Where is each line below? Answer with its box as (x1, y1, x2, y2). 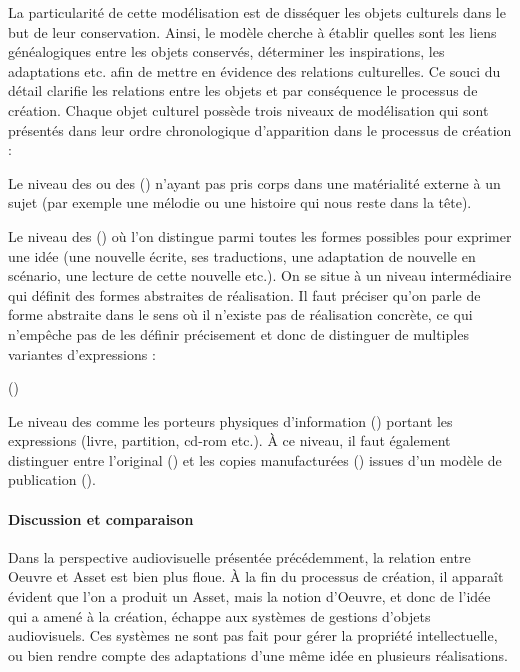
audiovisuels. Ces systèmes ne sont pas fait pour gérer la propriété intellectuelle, (8, 625, 498, 646)
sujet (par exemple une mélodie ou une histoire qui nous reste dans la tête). (8, 192, 472, 213)
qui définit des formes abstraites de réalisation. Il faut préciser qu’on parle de (8, 284, 481, 305)
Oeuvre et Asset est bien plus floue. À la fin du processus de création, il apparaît (8, 566, 504, 587)
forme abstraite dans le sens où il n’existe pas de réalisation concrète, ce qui (8, 304, 473, 325)
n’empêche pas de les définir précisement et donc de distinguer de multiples (8, 323, 469, 344)
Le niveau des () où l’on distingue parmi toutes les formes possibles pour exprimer (8, 225, 512, 246)
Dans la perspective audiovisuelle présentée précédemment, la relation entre (8, 546, 471, 567)
